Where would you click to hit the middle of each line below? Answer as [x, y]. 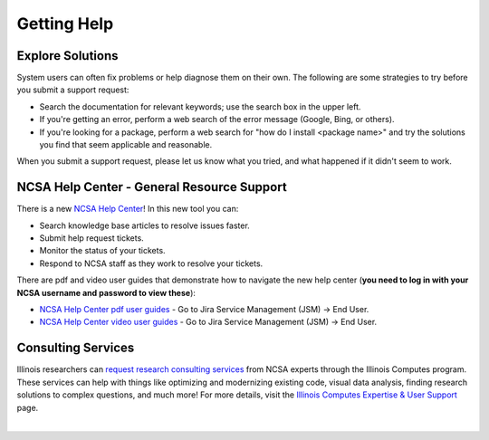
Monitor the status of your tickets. [103, 251]
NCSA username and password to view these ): [106, 292]
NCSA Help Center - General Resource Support [152, 187]
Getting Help [65, 24]
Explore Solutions [67, 56]
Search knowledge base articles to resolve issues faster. [145, 225]
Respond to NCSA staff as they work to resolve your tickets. [151, 263]
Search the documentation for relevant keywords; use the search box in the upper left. [200, 106]
